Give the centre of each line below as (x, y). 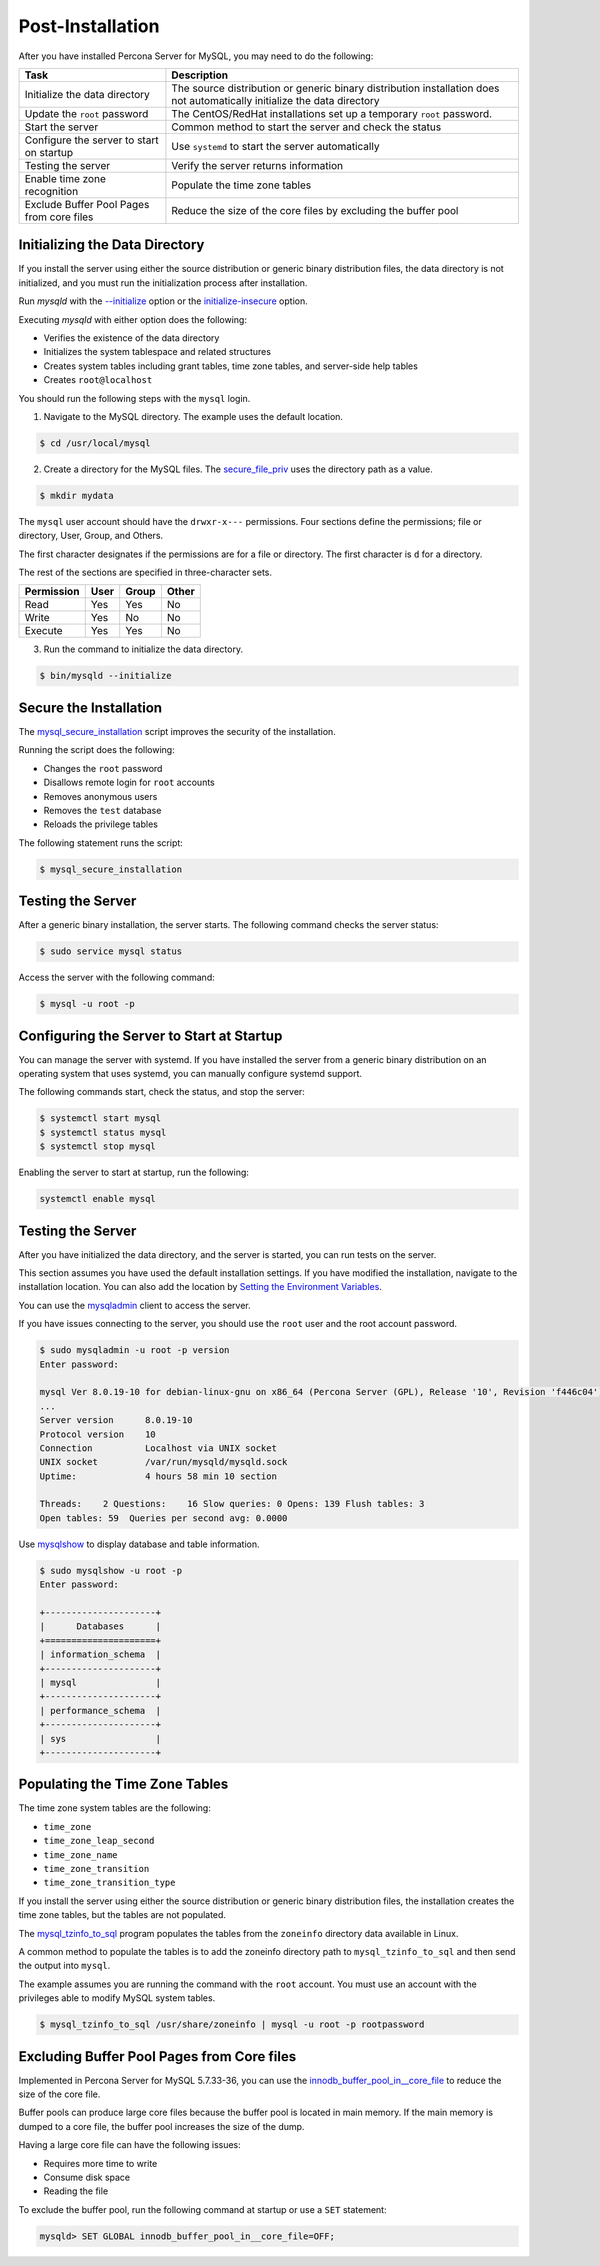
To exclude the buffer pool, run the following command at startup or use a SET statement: (202, 2209)
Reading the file (76, 2191)
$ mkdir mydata (76, 495)
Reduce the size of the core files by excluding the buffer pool (315, 210)
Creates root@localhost (98, 380)
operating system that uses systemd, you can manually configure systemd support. (190, 1074)
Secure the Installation (90, 707)
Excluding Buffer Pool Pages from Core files (157, 2056)
